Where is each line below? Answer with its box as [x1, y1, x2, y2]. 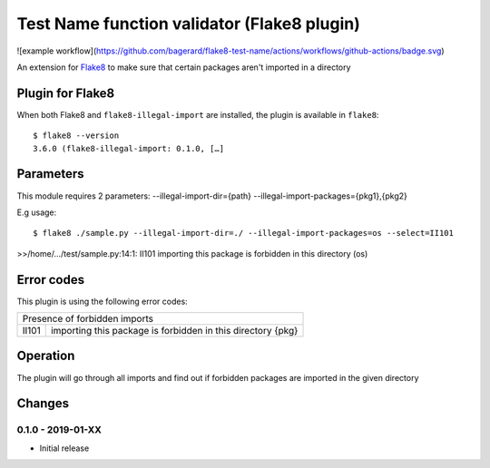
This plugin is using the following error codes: [16, 296, 188, 307]
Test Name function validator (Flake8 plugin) [16, 14, 360, 34]
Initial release [39, 443, 90, 453]
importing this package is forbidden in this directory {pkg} [50, 325, 299, 336]
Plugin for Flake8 [16, 85, 115, 101]
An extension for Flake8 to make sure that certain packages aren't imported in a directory [16, 62, 351, 73]
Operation [16, 348, 75, 364]
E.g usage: [16, 207, 57, 218]
